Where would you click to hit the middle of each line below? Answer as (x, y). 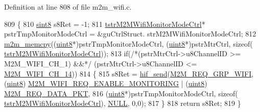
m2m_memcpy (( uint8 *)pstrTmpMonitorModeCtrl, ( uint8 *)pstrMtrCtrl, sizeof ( (128, 43)
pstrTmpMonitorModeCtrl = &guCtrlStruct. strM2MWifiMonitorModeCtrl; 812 (130, 34)
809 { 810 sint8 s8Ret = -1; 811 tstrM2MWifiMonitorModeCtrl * (105, 24)
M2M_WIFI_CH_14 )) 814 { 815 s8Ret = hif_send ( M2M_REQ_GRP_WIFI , (129, 73)
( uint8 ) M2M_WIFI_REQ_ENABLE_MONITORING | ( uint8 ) (106, 83)
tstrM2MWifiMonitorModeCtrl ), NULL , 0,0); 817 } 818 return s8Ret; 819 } (123, 103)
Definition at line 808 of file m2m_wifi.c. (68, 7)
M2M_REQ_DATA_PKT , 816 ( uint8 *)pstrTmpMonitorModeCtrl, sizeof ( (121, 93)
